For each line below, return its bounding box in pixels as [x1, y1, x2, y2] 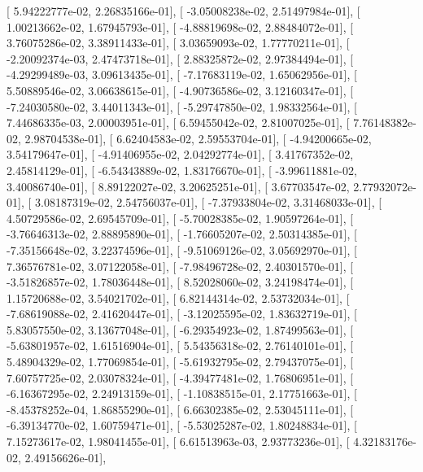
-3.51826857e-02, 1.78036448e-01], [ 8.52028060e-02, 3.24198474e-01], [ [7, 273, 354, 291]
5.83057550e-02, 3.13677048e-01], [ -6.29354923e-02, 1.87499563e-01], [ [7, 321, 354, 338]
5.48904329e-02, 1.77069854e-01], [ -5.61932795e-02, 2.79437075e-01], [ [7, 353, 354, 370]
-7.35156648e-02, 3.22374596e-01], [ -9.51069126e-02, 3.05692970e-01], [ [7, 241, 357, 258]
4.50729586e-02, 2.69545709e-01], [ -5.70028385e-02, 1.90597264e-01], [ [7, 209, 354, 226]
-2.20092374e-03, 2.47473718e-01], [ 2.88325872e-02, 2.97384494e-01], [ [7, 50, 354, 67]
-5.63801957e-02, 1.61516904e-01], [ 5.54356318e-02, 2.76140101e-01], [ [7, 337, 354, 354]
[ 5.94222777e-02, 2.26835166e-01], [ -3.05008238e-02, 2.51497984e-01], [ [7, 2, 360, 19]
